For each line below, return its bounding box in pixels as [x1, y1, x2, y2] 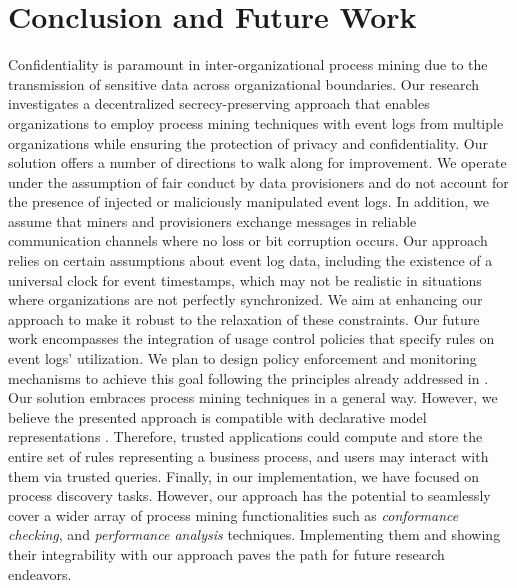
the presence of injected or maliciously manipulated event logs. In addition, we [8, 191, 489, 212]
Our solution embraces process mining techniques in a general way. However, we [8, 387, 498, 408]
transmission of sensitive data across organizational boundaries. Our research [8, 73, 480, 94]
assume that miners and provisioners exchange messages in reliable [8, 210, 417, 231]
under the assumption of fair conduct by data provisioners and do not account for [8, 171, 509, 192]
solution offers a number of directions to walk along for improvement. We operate [8, 152, 507, 173]
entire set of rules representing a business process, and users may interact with [8, 446, 489, 466]
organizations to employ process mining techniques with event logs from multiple [8, 112, 504, 133]
